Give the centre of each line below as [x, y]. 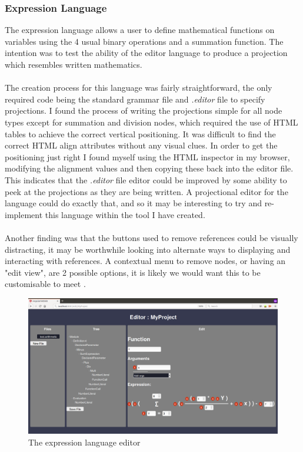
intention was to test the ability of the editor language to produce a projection [146, 53]
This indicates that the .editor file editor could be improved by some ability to [146, 179]
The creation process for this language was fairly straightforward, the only [139, 88]
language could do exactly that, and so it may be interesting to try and [133, 203]
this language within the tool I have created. [125, 214]
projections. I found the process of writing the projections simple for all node [144, 110]
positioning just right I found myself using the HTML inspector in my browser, [147, 156]
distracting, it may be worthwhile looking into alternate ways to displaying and [148, 249]
